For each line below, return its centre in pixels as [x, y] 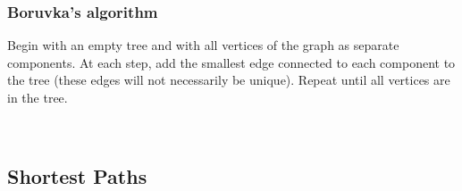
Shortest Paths [77, 175]
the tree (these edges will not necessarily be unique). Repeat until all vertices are [229, 80]
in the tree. [38, 97]
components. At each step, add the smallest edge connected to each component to [231, 62]
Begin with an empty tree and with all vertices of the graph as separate [203, 45]
